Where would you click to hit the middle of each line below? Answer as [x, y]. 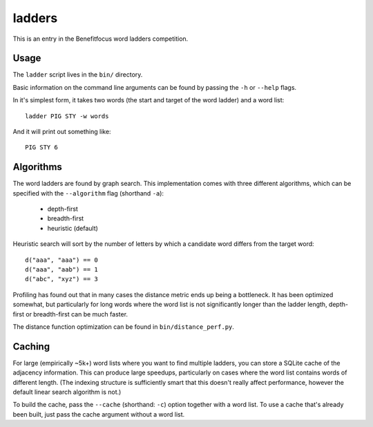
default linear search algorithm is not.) [67, 392]
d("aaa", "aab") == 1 [61, 270]
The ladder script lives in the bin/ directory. [78, 75]
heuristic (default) [73, 228]
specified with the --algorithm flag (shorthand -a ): [88, 193]
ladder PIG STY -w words [67, 116]
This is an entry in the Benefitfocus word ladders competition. [101, 39]
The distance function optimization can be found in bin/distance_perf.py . [124, 327]
